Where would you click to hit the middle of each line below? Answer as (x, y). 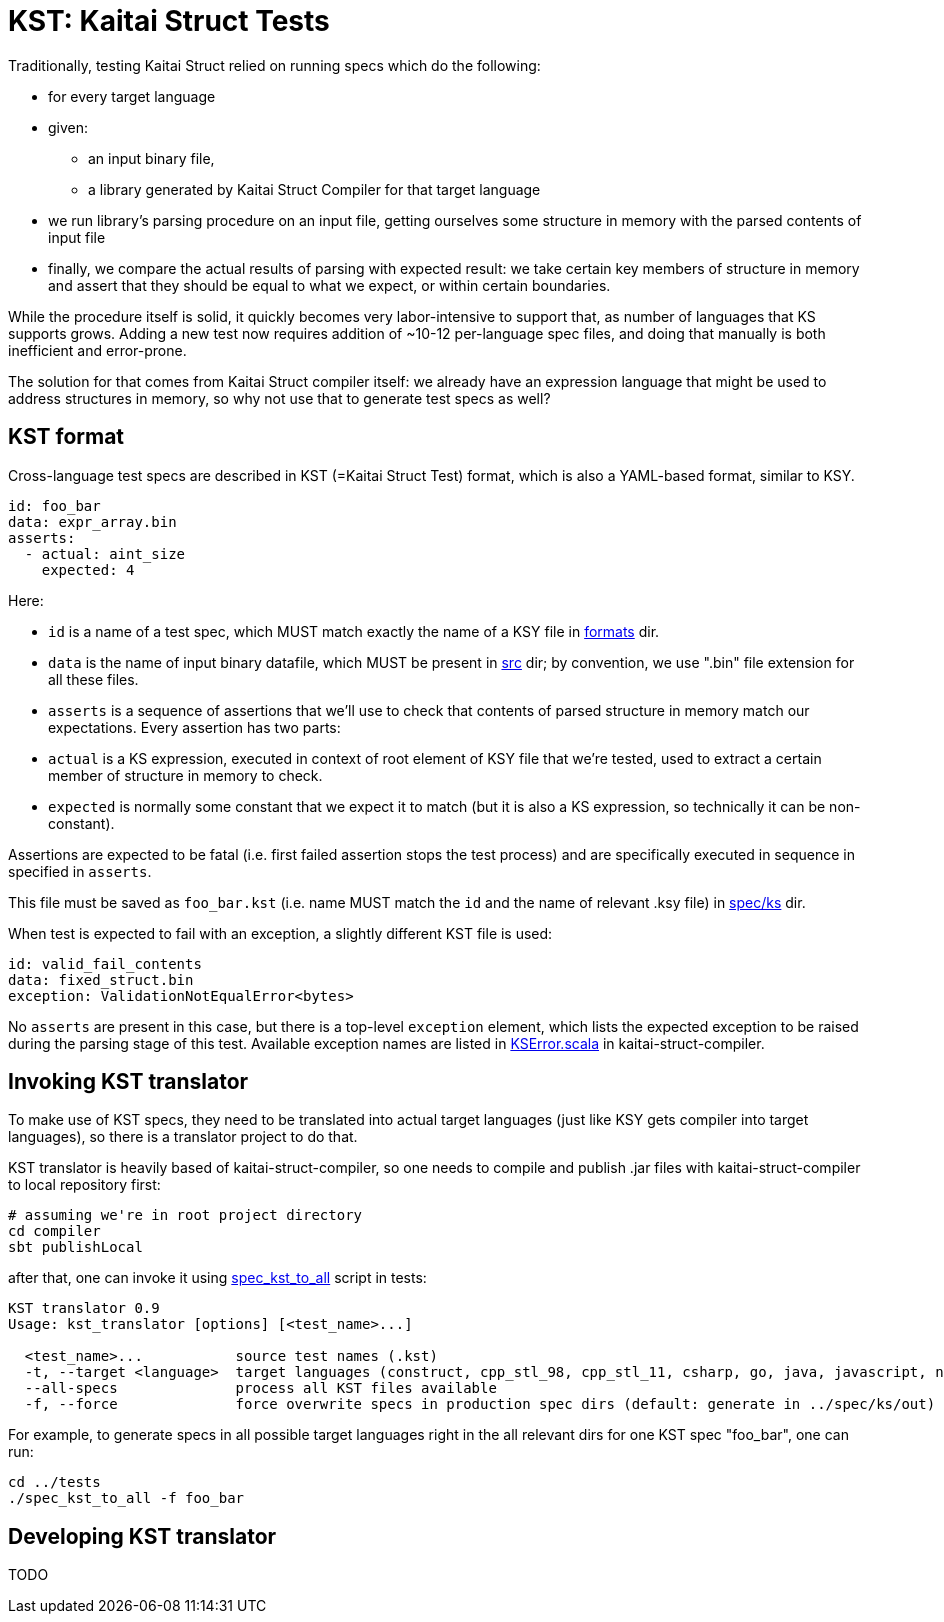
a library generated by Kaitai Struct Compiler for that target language (314, 189)
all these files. (93, 679)
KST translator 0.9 (84, 1308)
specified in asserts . (80, 871)
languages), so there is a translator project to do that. (183, 1137)
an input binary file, (151, 158)
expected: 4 (88, 569)
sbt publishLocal (75, 1247)
